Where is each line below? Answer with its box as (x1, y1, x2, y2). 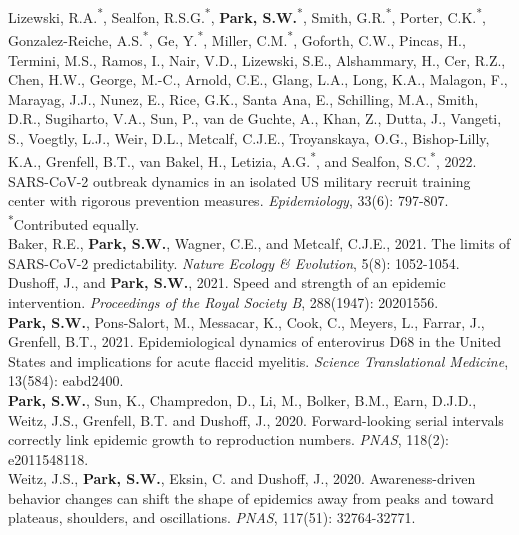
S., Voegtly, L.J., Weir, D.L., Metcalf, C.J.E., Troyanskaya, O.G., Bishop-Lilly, (8, 127, 490, 148)
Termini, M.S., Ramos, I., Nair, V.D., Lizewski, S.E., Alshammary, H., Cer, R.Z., (8, 49, 506, 70)
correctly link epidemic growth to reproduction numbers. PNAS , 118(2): (8, 429, 450, 450)
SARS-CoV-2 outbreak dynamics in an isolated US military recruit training (8, 170, 471, 191)
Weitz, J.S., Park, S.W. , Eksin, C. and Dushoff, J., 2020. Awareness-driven (8, 468, 476, 489)
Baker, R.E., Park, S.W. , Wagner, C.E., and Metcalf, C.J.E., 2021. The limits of (8, 233, 511, 254)
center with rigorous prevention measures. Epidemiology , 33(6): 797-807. (8, 190, 449, 211)
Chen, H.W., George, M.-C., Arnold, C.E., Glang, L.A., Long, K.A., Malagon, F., (8, 69, 508, 90)
